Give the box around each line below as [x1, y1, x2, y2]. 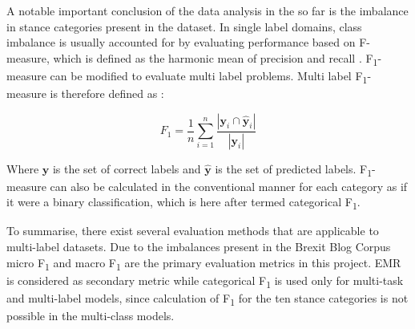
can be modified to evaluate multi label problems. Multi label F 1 [50, 67, 368, 86]
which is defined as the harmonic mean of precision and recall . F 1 [53, 49, 378, 68]
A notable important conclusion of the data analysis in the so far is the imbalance [6, 2, 409, 18]
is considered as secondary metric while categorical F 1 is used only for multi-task [6, 271, 404, 290]
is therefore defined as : [50, 85, 164, 102]
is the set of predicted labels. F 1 [215, 160, 373, 179]
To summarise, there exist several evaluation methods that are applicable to [6, 222, 379, 239]
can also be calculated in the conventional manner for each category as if [50, 177, 408, 194]
